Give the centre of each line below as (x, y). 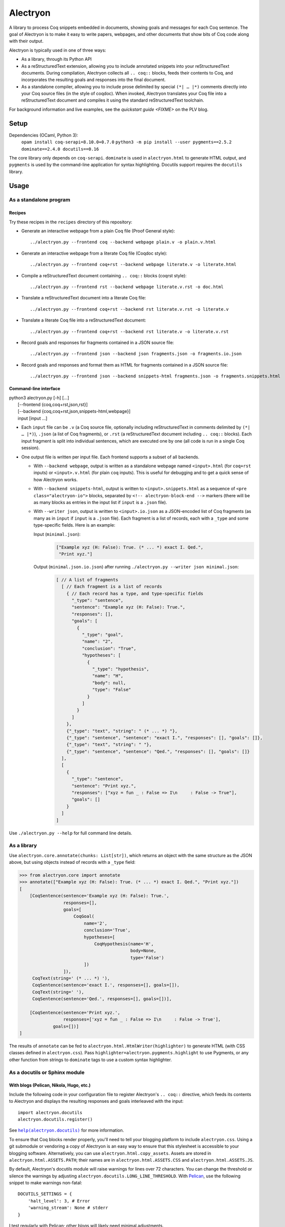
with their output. (26, 41)
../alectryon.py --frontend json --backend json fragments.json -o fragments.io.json (136, 354)
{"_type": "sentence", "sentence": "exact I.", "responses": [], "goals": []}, (165, 738)
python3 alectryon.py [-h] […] (39, 398)
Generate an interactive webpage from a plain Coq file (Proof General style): (98, 231)
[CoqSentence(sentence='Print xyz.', (75, 1013)
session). (31, 448)
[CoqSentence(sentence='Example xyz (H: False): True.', (99, 896)
